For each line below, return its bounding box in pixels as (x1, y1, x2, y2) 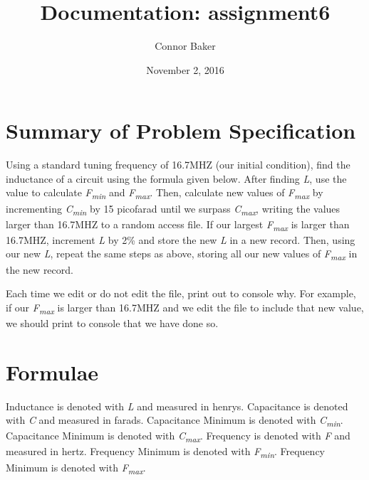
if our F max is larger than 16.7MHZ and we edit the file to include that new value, (6, 299, 364, 316)
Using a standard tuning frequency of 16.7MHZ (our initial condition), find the (6, 157, 350, 172)
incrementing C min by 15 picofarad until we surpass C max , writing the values (6, 201, 341, 218)
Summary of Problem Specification (6, 116, 356, 145)
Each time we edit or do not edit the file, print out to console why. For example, (6, 286, 356, 301)
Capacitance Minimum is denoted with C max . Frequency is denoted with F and (6, 428, 350, 445)
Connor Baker (155, 38, 216, 53)
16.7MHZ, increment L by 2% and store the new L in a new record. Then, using (6, 232, 355, 247)
